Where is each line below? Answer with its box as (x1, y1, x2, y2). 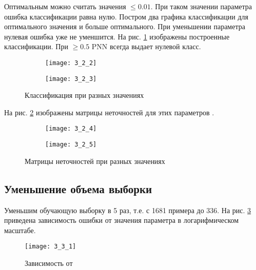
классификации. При (4, 41, 68, 52)
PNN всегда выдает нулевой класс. (91, 41, 201, 52)
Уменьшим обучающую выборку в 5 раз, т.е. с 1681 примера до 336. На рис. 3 (4, 204, 251, 215)
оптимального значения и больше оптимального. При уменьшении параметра (4, 21, 245, 32)
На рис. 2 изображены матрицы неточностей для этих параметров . (4, 107, 214, 117)
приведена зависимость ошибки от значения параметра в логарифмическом (4, 215, 239, 225)
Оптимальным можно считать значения (4, 1, 126, 11)
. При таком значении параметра (150, 1, 252, 11)
